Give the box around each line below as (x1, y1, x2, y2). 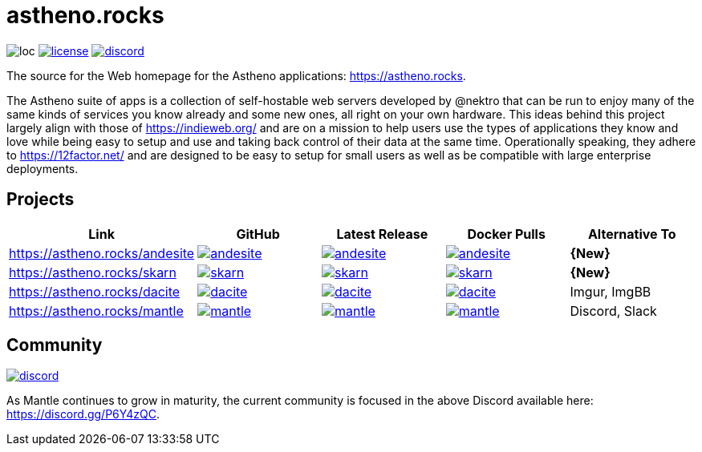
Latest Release (336, 225, 428, 242)
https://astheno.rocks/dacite (9, 283, 181, 300)
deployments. (6, 161, 79, 176)
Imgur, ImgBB (570, 283, 651, 300)
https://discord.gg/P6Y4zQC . (6, 407, 160, 422)
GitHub (236, 225, 280, 242)
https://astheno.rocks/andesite (9, 244, 195, 261)
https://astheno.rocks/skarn (9, 264, 177, 280)
